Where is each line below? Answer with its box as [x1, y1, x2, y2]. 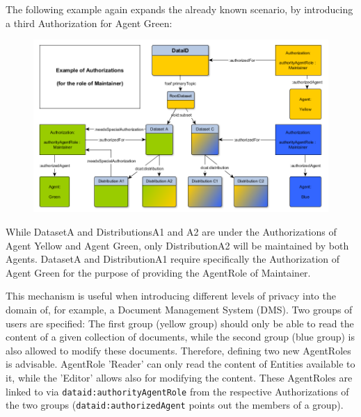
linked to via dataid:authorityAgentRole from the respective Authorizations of [6, 384, 349, 398]
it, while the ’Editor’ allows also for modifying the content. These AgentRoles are [6, 370, 353, 384]
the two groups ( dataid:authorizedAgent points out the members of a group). [6, 398, 344, 412]
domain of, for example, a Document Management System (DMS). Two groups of [6, 302, 353, 316]
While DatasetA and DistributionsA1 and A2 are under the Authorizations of [6, 224, 337, 238]
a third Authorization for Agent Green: [6, 15, 173, 30]
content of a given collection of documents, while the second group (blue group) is [6, 329, 355, 344]
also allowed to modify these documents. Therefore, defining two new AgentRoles [6, 343, 351, 357]
